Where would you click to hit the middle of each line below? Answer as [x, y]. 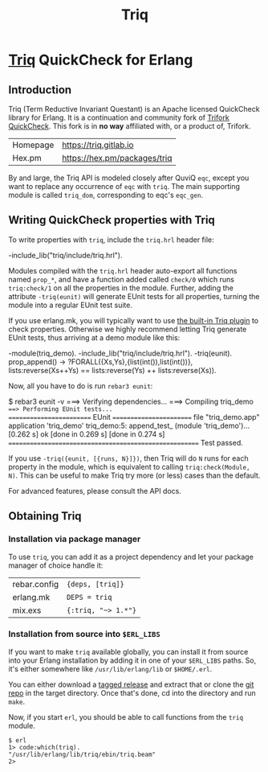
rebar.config [36, 584]
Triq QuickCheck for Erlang [101, 60]
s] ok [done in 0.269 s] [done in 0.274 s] [98, 434]
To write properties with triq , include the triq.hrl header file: [111, 240]
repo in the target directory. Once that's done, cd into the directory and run [132, 692]
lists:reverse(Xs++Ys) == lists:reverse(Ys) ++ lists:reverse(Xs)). [112, 370]
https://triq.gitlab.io [97, 145]
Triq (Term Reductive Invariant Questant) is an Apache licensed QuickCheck [134, 109]
